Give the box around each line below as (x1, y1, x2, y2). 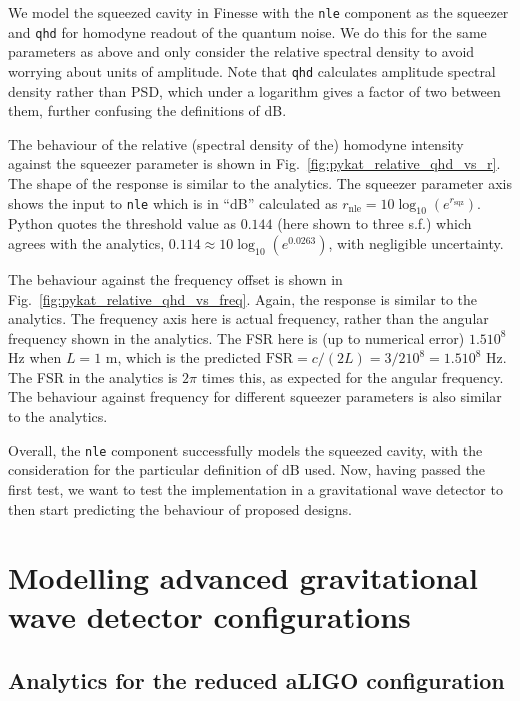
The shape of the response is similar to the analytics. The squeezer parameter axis (8, 172, 512, 193)
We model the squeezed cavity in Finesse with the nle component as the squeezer (8, 2, 509, 22)
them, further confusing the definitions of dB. (8, 100, 287, 121)
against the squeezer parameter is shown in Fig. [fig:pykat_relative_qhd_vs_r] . (8, 153, 501, 174)
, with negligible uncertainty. (328, 232, 504, 253)
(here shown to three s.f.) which (277, 213, 472, 234)
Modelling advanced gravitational (8, 557, 478, 598)
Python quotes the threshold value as (8, 213, 236, 234)
